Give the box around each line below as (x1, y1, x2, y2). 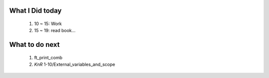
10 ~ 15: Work (34, 21, 62, 27)
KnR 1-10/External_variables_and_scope (34, 62, 116, 68)
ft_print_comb (34, 54, 62, 60)
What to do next (9, 40, 60, 49)
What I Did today (9, 6, 62, 15)
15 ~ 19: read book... (34, 28, 76, 34)
